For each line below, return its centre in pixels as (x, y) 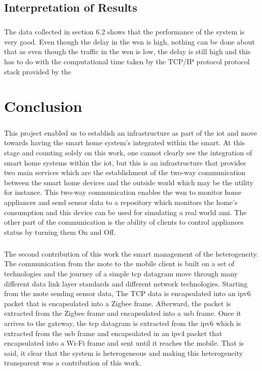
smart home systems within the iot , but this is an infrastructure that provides (125, 162)
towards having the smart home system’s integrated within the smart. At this (125, 142)
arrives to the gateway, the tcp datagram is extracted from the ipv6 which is (123, 323)
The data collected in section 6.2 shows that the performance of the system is (124, 32)
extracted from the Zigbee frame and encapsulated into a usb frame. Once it (123, 313)
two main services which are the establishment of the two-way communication (125, 172)
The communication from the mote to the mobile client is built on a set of (119, 263)
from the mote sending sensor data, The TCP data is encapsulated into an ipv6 (127, 293)
